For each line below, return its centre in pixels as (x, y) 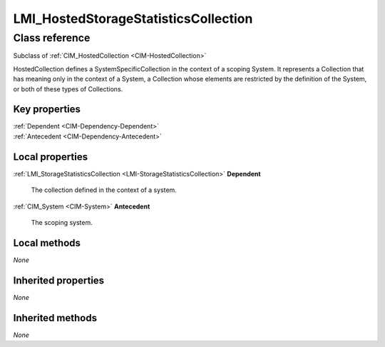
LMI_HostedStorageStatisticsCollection (133, 19)
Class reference (52, 38)
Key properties (47, 110)
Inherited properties (59, 280)
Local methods (47, 243)
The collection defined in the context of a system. (104, 190)
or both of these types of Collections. (68, 89)
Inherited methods (55, 318)
